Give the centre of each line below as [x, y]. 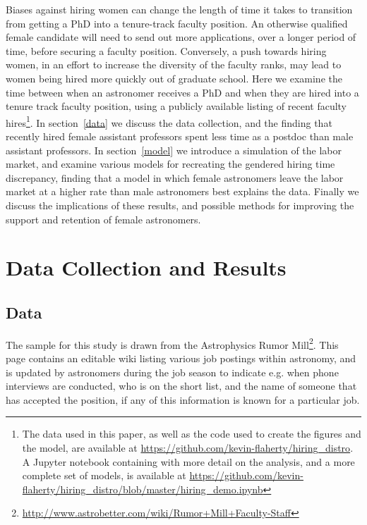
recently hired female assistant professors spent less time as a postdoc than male [180, 136]
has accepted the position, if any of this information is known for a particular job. [183, 399]
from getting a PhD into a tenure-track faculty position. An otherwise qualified [177, 23]
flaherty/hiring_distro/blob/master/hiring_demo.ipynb [143, 489]
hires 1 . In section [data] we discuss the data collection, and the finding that [169, 121]
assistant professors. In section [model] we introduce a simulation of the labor [174, 150]
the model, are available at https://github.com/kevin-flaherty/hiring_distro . [188, 447]
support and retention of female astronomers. [103, 219]
